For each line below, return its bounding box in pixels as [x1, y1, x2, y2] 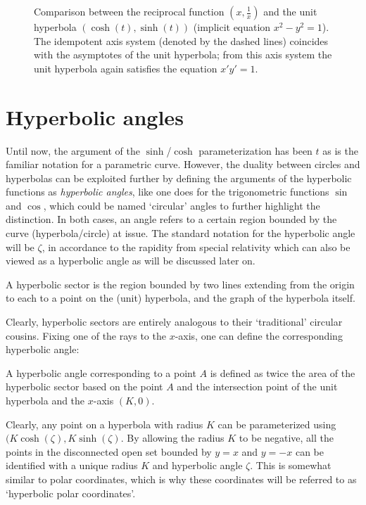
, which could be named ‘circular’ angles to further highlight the [43, 198, 320, 212]
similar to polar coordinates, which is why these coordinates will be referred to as [6, 471, 357, 486]
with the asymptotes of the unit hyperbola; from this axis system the [34, 47, 332, 62]
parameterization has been [198, 143, 313, 158]
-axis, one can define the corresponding [175, 328, 343, 343]
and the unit [263, 4, 317, 18]
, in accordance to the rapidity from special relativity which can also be [42, 239, 351, 254]
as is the [322, 143, 358, 158]
